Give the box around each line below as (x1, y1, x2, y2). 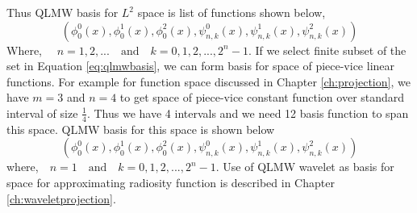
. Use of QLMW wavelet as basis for (215, 158, 394, 175)
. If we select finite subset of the (248, 41, 407, 58)
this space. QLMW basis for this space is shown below (6, 120, 275, 137)
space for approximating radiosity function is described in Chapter (6, 173, 335, 190)
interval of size (6, 104, 78, 121)
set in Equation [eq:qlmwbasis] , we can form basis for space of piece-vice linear (6, 57, 395, 74)
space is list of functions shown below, (137, 4, 326, 20)
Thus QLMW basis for (6, 4, 119, 20)
